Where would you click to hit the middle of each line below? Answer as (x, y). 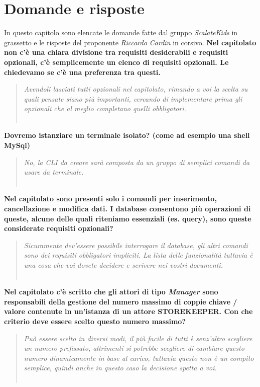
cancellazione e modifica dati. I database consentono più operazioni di (127, 209)
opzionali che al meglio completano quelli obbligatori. (105, 108)
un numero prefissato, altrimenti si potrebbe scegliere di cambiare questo (134, 348)
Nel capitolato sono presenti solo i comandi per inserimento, (110, 199)
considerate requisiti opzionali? (59, 228)
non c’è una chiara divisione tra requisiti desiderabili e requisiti (116, 52)
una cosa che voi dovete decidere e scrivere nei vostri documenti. (123, 265)
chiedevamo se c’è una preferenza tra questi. (82, 72)
